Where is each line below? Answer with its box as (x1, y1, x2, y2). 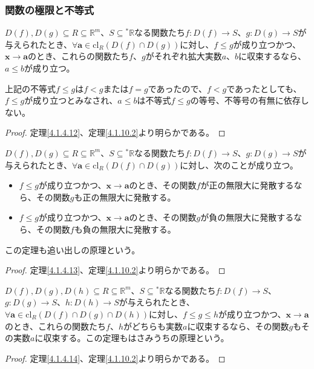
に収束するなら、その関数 (187, 319, 289, 332)
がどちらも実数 (123, 319, 183, 332)
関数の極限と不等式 (5, 2, 94, 17)
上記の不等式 (5, 82, 56, 95)
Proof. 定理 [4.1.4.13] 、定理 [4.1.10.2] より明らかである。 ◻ (5, 264, 226, 276)
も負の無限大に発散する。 (74, 222, 176, 235)
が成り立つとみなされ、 (24, 94, 118, 107)
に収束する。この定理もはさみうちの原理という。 (34, 331, 229, 344)
